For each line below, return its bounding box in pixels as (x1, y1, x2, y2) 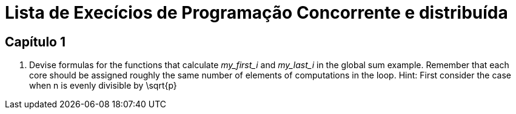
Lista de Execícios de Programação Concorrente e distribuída (5, 2, 508, 23)
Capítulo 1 (5, 34, 66, 49)
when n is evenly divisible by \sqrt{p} (29, 80, 177, 91)
